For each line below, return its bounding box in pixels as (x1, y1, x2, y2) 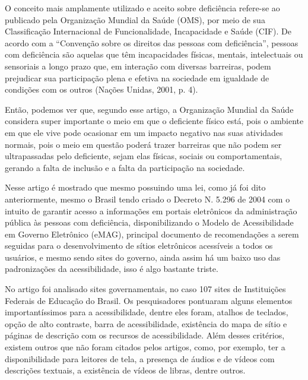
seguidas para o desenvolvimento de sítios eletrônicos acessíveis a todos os (5, 239, 273, 252)
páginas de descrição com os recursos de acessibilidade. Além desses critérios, (5, 329, 285, 341)
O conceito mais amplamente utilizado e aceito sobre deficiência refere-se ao (5, 2, 280, 14)
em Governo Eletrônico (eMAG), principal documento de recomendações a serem (5, 227, 299, 240)
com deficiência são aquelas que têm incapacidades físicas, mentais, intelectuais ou (5, 48, 303, 61)
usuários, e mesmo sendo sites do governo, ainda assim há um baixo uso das (5, 251, 281, 263)
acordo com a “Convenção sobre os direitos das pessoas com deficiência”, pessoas (5, 36, 299, 49)
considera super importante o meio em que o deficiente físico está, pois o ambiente (5, 115, 304, 127)
